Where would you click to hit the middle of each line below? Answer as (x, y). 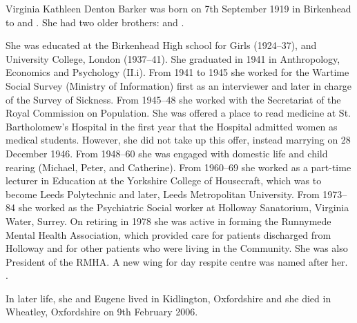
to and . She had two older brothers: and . (95, 22)
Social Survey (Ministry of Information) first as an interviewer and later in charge (179, 85)
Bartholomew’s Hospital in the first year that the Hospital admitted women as (172, 126)
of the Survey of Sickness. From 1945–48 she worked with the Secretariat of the (173, 99)
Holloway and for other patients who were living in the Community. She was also (177, 248)
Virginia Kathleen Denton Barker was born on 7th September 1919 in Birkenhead (178, 8)
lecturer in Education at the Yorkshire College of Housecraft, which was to (164, 180)
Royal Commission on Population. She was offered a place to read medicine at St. (178, 113)
